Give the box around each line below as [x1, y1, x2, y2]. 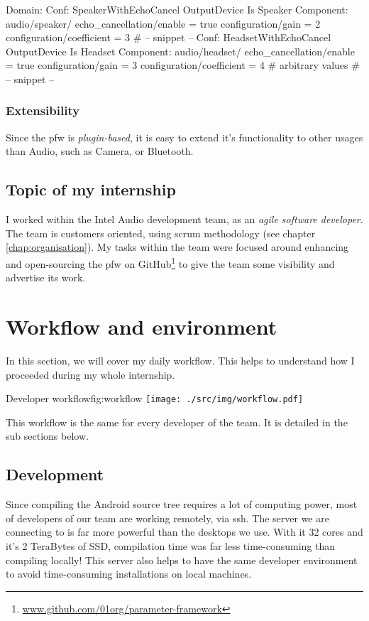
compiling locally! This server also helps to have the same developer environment [6, 552, 358, 567]
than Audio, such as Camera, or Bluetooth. [6, 144, 194, 158]
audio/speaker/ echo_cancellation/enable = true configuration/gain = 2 [6, 16, 321, 31]
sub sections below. [6, 428, 89, 443]
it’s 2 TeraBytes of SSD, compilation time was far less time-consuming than [6, 538, 336, 553]
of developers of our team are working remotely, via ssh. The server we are [6, 510, 329, 525]
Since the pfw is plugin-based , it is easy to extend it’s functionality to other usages [6, 129, 363, 144]
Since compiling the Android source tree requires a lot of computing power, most [6, 497, 358, 512]
